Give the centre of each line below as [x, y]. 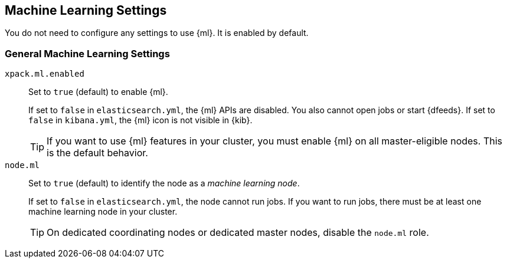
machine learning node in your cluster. [103, 212]
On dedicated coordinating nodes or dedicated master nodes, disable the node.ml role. [238, 233]
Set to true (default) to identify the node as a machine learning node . [164, 183]
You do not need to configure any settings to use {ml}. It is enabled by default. [157, 33]
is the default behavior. [97, 153]
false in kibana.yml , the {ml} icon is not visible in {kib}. [140, 120]
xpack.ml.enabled [45, 74]
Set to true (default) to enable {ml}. [98, 92]
